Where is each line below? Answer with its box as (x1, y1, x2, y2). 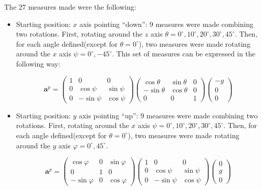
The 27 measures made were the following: (4, 2, 136, 12)
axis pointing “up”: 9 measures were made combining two (79, 110, 258, 120)
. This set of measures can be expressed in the (112, 48, 255, 59)
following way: (16, 58, 61, 69)
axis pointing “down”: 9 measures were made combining (79, 18, 253, 29)
